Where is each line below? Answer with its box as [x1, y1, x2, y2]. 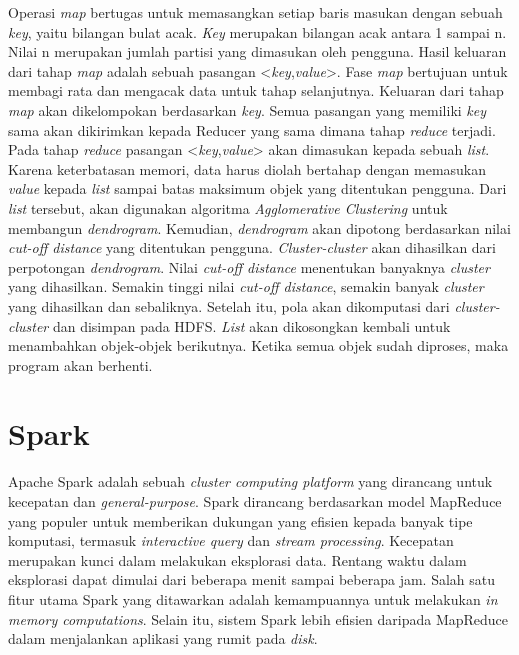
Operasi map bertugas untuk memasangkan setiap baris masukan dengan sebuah [8, 2, 503, 22]
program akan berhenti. [8, 354, 153, 375]
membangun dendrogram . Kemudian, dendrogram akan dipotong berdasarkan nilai [8, 217, 511, 238]
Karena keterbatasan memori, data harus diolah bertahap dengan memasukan [8, 158, 487, 179]
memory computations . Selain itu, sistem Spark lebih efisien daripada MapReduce [8, 608, 509, 629]
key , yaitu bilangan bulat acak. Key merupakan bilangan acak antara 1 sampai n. [8, 21, 507, 42]
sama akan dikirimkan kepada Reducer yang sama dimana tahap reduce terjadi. [8, 119, 496, 140]
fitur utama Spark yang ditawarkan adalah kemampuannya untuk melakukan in [8, 588, 498, 609]
